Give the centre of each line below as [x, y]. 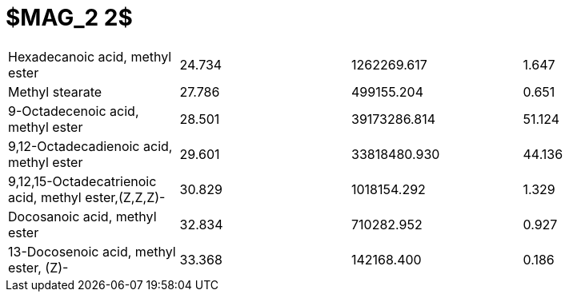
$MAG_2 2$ [69, 18]
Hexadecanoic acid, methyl [90, 56]
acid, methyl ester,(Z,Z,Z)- [87, 197]
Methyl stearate [55, 91]
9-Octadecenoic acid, [74, 111]
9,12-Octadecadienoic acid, [90, 146]
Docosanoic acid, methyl [82, 216]
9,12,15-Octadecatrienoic [82, 181]
